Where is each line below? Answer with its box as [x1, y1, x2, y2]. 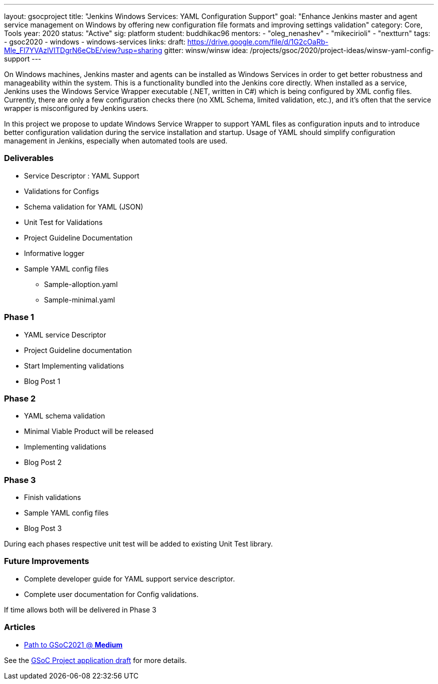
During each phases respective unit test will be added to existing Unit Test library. [4, 539, 273, 548]
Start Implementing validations [24, 361, 124, 370]
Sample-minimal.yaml [44, 295, 115, 304]
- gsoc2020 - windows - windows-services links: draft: [4, 37, 185, 46]
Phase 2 [4, 393, 36, 403]
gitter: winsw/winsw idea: [164, 46, 248, 54]
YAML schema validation [24, 411, 105, 420]
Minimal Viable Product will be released [24, 427, 153, 436]
